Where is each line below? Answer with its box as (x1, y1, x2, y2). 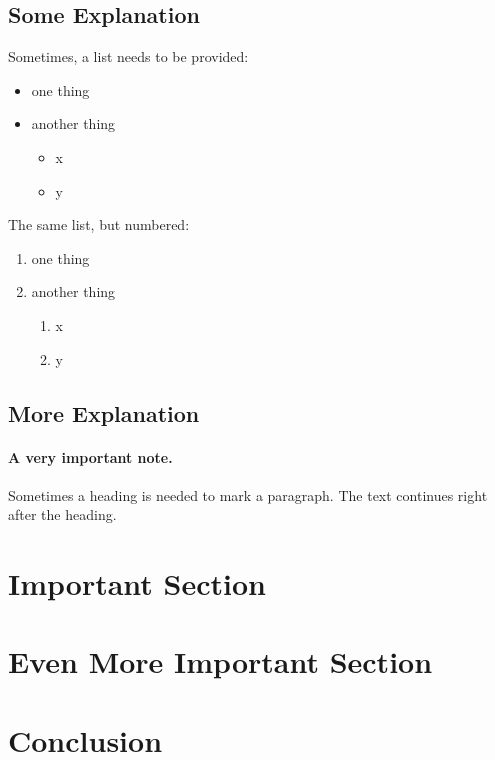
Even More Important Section (8, 641, 433, 682)
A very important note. (8, 446, 173, 467)
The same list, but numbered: (8, 214, 190, 235)
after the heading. (8, 504, 117, 525)
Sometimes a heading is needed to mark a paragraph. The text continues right (8, 484, 488, 505)
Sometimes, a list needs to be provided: (8, 46, 249, 67)
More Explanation (8, 397, 200, 428)
